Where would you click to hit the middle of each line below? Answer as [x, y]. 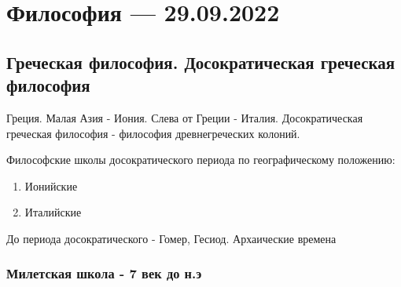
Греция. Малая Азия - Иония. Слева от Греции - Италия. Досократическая [185, 117]
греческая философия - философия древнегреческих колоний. [153, 133]
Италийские [53, 212]
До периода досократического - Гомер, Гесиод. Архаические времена [171, 238]
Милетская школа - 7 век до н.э [104, 273]
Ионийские [51, 185]
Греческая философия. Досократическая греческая [201, 62]
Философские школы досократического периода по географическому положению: [201, 160]
